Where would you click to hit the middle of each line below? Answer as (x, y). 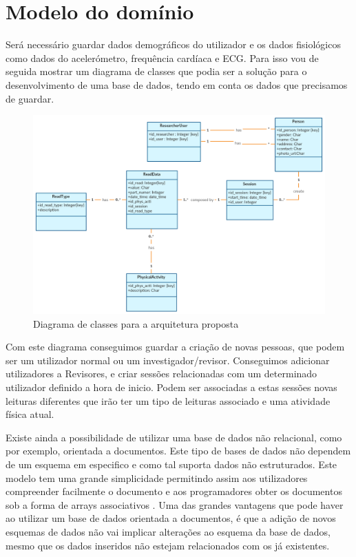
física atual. (30, 414)
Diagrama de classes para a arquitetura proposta (136, 323)
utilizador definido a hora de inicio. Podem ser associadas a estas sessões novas (171, 387)
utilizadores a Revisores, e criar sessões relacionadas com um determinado (161, 374)
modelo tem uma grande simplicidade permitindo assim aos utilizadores (157, 477)
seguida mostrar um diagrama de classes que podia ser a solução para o (156, 71)
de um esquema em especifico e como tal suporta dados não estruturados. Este (171, 464)
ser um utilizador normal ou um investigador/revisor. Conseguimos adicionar (168, 360)
